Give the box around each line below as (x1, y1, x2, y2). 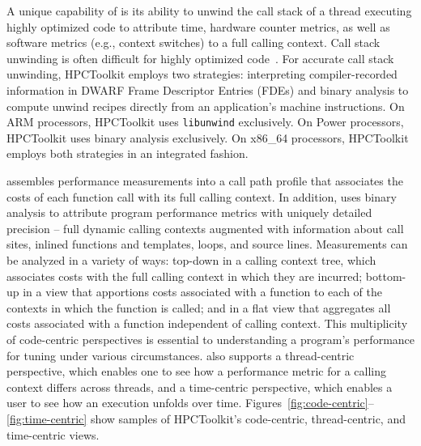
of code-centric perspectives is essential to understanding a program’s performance (6, 330, 415, 347)
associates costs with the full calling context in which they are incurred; (6, 267, 363, 284)
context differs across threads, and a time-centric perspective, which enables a (6, 378, 393, 395)
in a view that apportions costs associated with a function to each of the (23, 283, 382, 300)
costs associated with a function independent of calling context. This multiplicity (6, 315, 408, 332)
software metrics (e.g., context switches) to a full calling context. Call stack (6, 34, 381, 51)
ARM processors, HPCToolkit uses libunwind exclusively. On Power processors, (6, 113, 404, 130)
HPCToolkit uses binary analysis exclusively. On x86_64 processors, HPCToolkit (6, 129, 409, 146)
